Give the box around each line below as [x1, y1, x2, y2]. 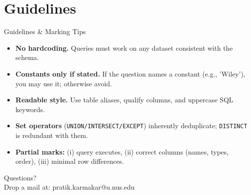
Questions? [4, 172, 37, 182]
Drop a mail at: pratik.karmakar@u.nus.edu [4, 182, 135, 192]
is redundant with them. [15, 130, 88, 140]
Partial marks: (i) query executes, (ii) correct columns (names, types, [15, 146, 229, 156]
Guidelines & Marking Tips [4, 26, 86, 37]
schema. [15, 52, 39, 62]
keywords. [15, 104, 45, 114]
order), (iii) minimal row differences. [15, 156, 124, 166]
